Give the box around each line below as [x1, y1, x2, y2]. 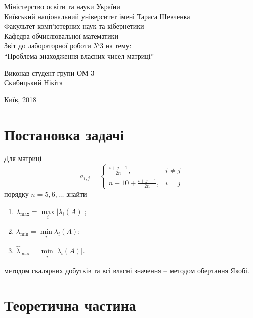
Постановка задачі [4, 124, 124, 144]
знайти [66, 188, 87, 199]
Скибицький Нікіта [4, 77, 63, 88]
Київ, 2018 [4, 94, 36, 104]
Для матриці [4, 153, 42, 164]
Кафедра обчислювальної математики [4, 30, 118, 41]
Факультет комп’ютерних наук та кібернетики [4, 21, 144, 31]
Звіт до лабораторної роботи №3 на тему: [4, 40, 132, 51]
